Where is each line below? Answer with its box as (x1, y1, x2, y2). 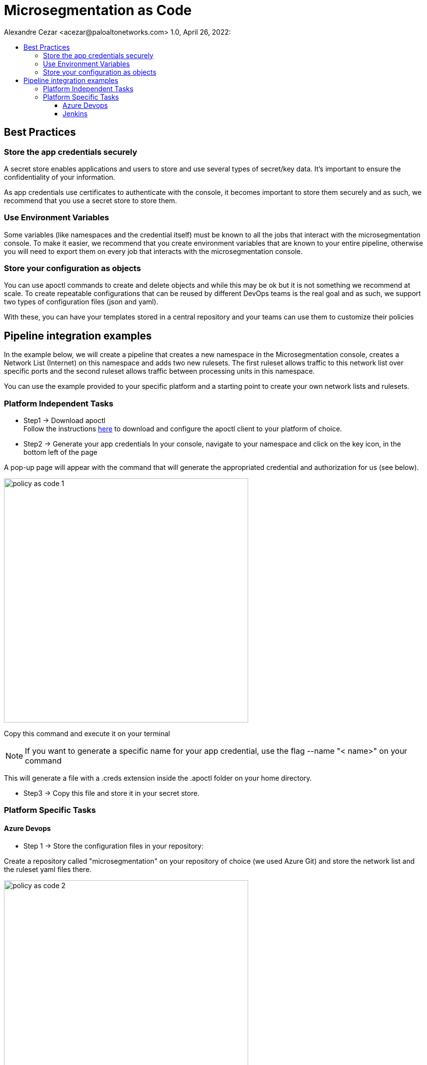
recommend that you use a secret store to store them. (4, 196, 177, 205)
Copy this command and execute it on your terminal (4, 729, 170, 738)
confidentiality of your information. (4, 172, 115, 181)
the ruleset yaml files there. (4, 865, 92, 873)
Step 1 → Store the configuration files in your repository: (23, 841, 204, 850)
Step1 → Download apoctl (23, 416, 106, 425)
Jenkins (63, 109, 88, 118)
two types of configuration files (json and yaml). (4, 298, 158, 306)
